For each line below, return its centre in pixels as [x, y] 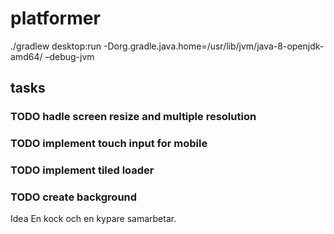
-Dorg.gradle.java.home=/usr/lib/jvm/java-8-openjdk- [214, 46]
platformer [55, 18]
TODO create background [74, 197]
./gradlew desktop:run [56, 46]
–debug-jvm [69, 56]
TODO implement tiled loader [82, 170]
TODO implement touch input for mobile [109, 144]
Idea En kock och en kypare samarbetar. [93, 219]
